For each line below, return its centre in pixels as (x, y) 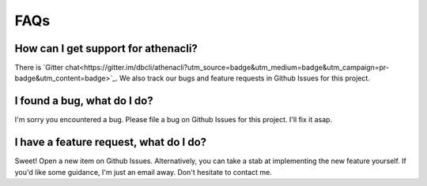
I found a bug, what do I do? (84, 101)
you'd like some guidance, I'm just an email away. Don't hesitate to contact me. (143, 172)
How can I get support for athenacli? (106, 48)
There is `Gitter (39, 68)
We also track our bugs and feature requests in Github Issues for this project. (245, 78)
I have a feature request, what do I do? (111, 142)
